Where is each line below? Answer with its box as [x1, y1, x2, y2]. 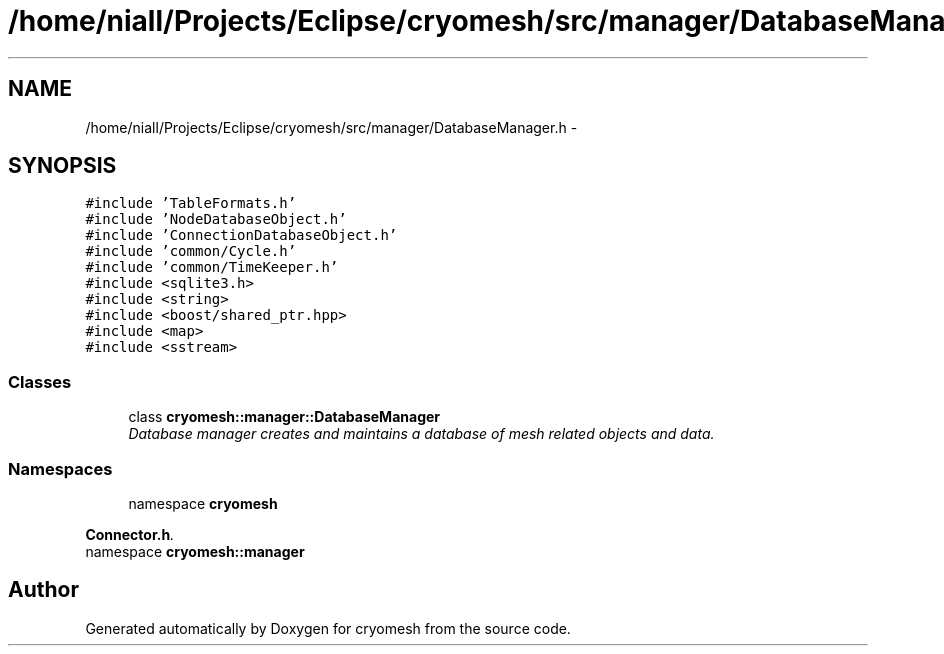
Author [8, 577, 79, 603]
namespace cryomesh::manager [85, 542, 305, 560]
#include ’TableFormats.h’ [85, 195, 297, 212]
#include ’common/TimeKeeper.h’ [85, 259, 339, 276]
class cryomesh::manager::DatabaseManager [128, 408, 441, 426]
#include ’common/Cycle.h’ [85, 243, 297, 260]
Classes [8, 371, 72, 392]
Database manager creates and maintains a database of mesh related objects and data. [128, 425, 715, 443]
